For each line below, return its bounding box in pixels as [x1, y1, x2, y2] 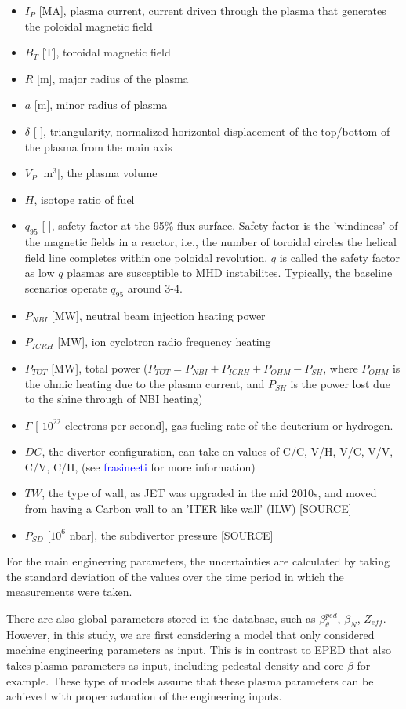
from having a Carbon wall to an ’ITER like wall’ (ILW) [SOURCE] [24, 500, 352, 517]
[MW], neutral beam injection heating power [51, 307, 266, 323]
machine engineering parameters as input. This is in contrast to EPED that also [6, 642, 392, 658]
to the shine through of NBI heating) [24, 391, 203, 407]
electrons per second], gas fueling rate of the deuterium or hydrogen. [64, 416, 393, 433]
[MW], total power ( [51, 359, 148, 376]
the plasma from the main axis [24, 138, 172, 155]
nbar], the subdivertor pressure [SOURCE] [69, 526, 274, 543]
